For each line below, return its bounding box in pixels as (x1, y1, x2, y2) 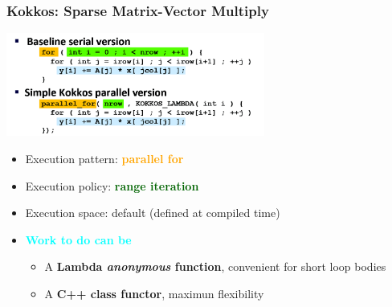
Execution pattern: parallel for (25, 149, 184, 166)
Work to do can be (25, 231, 132, 248)
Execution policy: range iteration (25, 177, 199, 194)
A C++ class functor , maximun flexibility (44, 284, 264, 301)
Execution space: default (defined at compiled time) (25, 204, 280, 221)
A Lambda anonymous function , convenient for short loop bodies (44, 258, 386, 275)
